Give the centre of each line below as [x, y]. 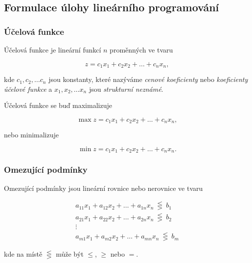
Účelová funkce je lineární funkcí [53, 50]
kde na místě [23, 254]
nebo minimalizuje [32, 135]
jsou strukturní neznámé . [126, 89]
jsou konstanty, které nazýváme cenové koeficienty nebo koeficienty [148, 79]
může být [70, 254]
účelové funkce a [28, 89]
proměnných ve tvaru [141, 50]
